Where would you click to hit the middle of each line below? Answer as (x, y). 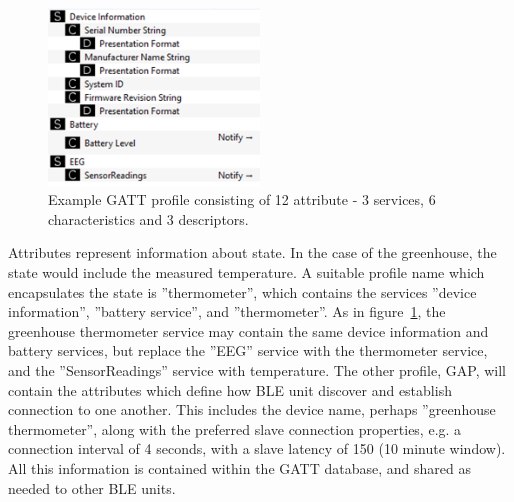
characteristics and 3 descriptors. (148, 218)
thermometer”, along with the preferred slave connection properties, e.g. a (235, 428)
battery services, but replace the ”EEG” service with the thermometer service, (248, 350)
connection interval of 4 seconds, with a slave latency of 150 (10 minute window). (257, 448)
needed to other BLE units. (92, 487)
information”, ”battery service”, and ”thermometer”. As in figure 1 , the (227, 311)
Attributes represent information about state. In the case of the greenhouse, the (252, 252)
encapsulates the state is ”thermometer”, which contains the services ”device (242, 291)
